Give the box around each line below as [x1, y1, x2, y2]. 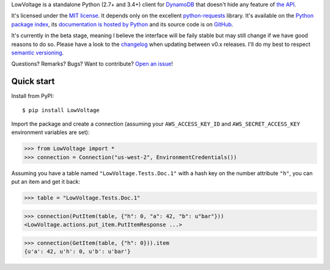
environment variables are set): [11, 129, 90, 136]
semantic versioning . [11, 49, 64, 56]
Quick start [11, 77, 55, 87]
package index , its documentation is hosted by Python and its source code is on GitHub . [11, 20, 233, 28]
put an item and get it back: [11, 178, 81, 186]
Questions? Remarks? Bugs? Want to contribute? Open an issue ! [11, 60, 174, 67]
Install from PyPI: [11, 92, 54, 100]
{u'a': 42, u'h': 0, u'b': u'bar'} [24, 248, 131, 255]
